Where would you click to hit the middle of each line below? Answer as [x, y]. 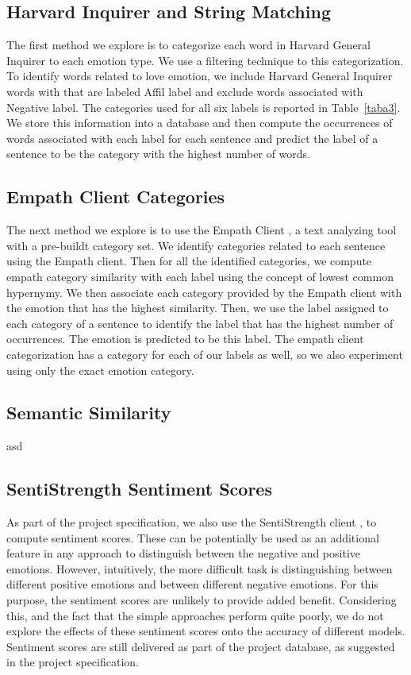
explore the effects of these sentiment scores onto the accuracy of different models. [206, 631]
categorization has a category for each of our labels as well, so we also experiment [205, 354]
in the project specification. [73, 662]
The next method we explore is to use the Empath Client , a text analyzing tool [202, 230]
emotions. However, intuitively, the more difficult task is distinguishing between [200, 568]
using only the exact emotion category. [100, 370]
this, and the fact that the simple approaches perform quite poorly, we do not [195, 615]
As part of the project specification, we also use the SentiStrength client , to [192, 522]
